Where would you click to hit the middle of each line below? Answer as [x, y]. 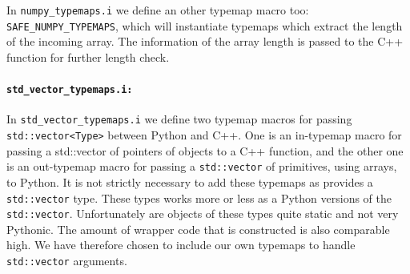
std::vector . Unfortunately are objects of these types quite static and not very [203, 214]
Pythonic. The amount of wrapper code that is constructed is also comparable [198, 229]
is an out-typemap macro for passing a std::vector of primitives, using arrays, [202, 166]
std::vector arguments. [67, 261]
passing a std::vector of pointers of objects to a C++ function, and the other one [205, 150]
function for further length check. [88, 56]
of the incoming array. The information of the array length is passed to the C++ [205, 41]
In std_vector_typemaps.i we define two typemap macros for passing [179, 119]
